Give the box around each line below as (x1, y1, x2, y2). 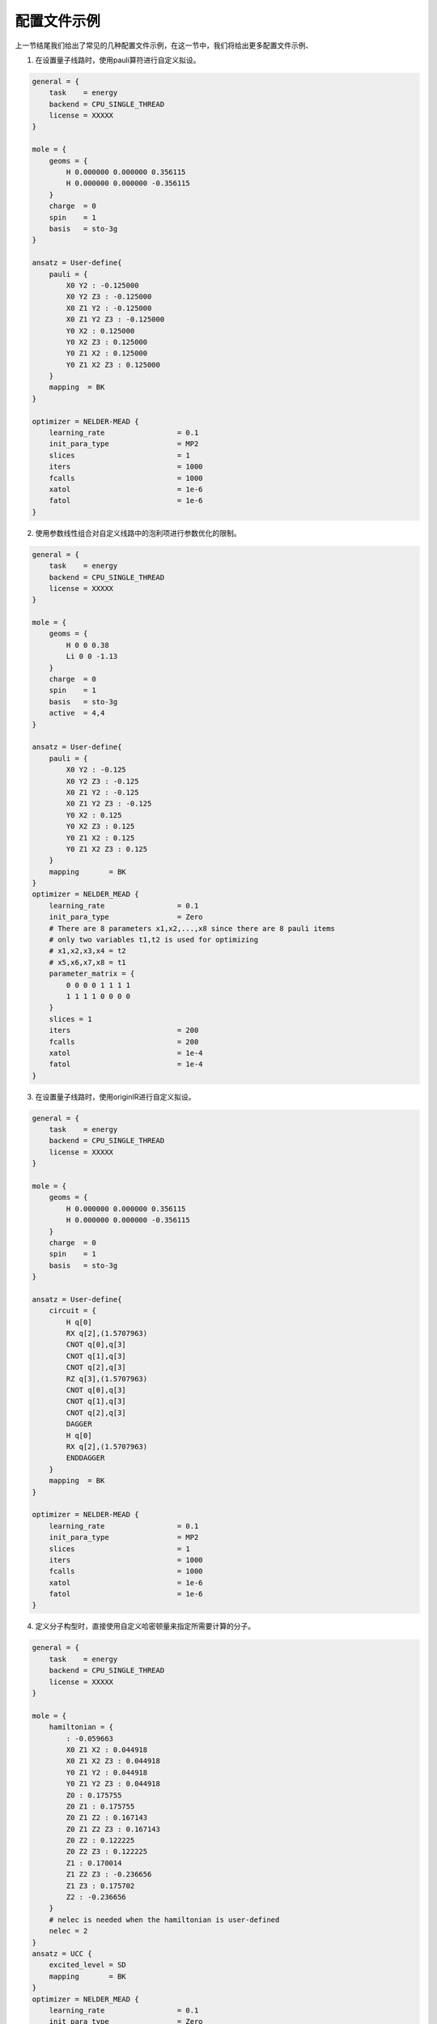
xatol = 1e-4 (49, 1048, 203, 1057)
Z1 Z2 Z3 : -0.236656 (66, 1870, 152, 1879)
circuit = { (49, 1306, 97, 1316)
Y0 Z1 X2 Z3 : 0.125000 (66, 360, 161, 369)
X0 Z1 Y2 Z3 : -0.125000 (66, 315, 165, 324)
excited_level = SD (49, 1960, 127, 1970)
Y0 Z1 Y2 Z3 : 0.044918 (66, 1780, 161, 1788)
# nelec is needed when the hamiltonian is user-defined (49, 1915, 280, 1924)
